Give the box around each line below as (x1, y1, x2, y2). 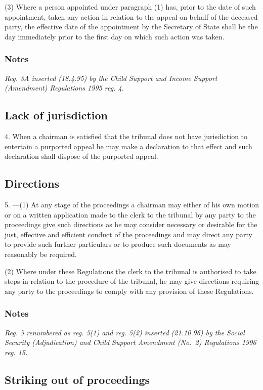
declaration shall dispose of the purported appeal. (5, 151, 158, 161)
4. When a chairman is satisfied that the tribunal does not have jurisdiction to (5, 131, 248, 141)
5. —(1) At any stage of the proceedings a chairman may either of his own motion (5, 199, 259, 209)
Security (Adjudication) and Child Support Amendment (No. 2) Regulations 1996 (5, 337, 256, 348)
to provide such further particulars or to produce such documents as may (5, 239, 231, 249)
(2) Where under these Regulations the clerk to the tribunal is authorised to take (5, 266, 256, 276)
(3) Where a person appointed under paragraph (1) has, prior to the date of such (5, 2, 256, 12)
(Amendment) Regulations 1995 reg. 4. (5, 82, 124, 93)
